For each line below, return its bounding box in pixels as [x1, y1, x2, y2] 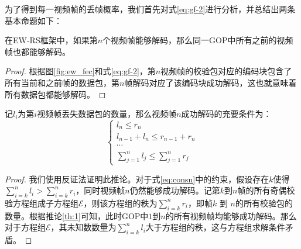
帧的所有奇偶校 [237, 184, 295, 196]
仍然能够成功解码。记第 [129, 184, 220, 196]
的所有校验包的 [235, 196, 293, 209]
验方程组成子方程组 [5, 196, 78, 209]
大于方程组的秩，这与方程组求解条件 [145, 221, 285, 233]
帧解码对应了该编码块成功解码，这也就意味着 [124, 76, 297, 88]
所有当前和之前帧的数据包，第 [5, 76, 119, 88]
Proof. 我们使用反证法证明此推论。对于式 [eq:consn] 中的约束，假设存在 [5, 172, 269, 185]
